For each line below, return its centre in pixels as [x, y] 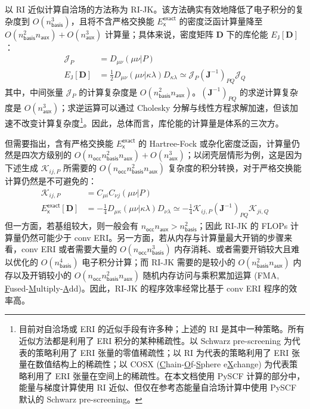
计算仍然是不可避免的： [51, 181]
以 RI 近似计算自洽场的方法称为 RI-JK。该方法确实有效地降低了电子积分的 [150, 9]
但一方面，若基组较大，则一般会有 [72, 226]
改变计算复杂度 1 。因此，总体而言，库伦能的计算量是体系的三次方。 [152, 122]
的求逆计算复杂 [269, 92]
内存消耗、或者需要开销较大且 [233, 249]
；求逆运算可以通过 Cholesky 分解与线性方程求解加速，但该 [174, 108]
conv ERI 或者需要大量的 [69, 249]
